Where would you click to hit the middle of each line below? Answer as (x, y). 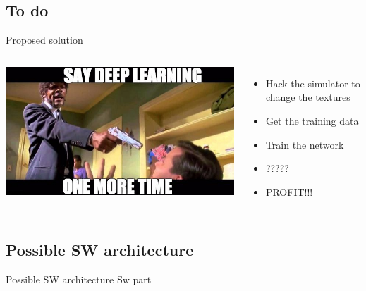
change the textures (308, 97)
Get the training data (312, 120)
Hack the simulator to (313, 83)
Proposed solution (44, 40)
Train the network (305, 144)
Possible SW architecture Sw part (79, 279)
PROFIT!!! (289, 191)
